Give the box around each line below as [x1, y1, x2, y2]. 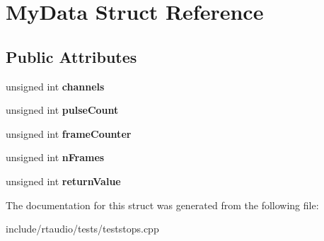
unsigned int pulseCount [6, 102, 119, 117]
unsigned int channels [6, 78, 105, 93]
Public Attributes [6, 45, 137, 67]
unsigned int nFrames [6, 150, 105, 165]
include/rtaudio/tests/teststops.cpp [6, 221, 159, 236]
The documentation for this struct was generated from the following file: [6, 197, 319, 212]
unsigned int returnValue [6, 173, 121, 188]
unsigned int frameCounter [6, 126, 132, 141]
